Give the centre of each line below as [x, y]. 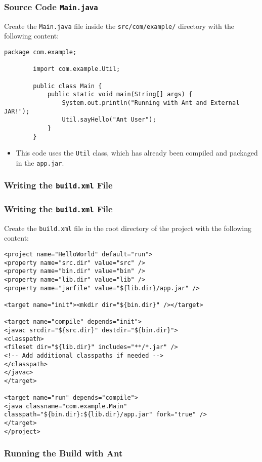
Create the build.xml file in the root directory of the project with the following [128, 228]
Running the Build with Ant [63, 453]
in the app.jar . [40, 162]
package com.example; [40, 52]
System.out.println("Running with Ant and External [151, 103]
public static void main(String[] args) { [120, 94]
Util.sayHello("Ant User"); [109, 120]
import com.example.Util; [77, 69]
